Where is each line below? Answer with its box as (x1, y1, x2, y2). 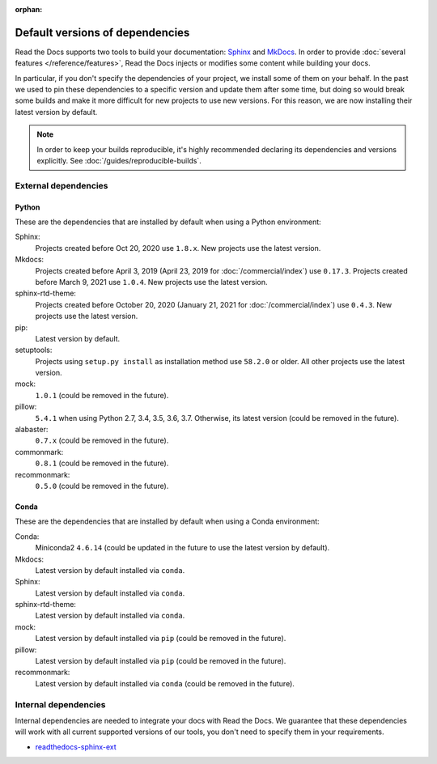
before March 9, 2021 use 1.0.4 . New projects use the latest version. (35, 277, 268, 286)
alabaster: (15, 425, 49, 435)
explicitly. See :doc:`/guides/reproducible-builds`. (36, 156, 202, 166)
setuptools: (15, 345, 53, 355)
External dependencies (15, 180, 108, 191)
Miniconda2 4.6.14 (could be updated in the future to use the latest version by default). (35, 543, 330, 553)
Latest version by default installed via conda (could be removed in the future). (35, 678, 295, 688)
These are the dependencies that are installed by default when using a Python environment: (15, 217, 321, 227)
